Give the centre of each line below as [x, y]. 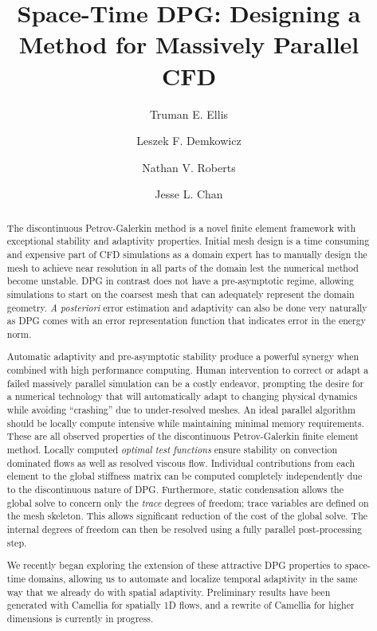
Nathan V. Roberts [189, 167]
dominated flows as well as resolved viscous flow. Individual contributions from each [181, 462]
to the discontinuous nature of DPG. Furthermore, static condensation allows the [175, 490]
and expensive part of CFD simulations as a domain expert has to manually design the [187, 254]
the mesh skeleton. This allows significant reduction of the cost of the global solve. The [187, 516]
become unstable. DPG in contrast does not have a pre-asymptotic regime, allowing [180, 281]
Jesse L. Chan [189, 194]
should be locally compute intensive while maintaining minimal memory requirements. [185, 423]
